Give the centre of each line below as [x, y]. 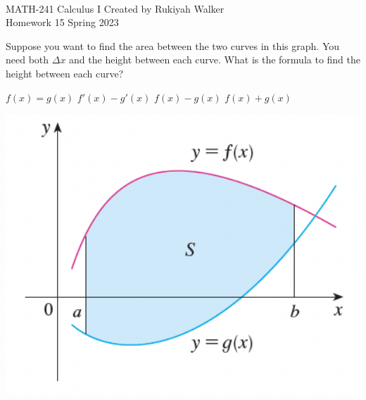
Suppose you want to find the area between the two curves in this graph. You [173, 45]
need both [27, 60]
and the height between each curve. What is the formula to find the [215, 60]
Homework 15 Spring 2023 [62, 22]
